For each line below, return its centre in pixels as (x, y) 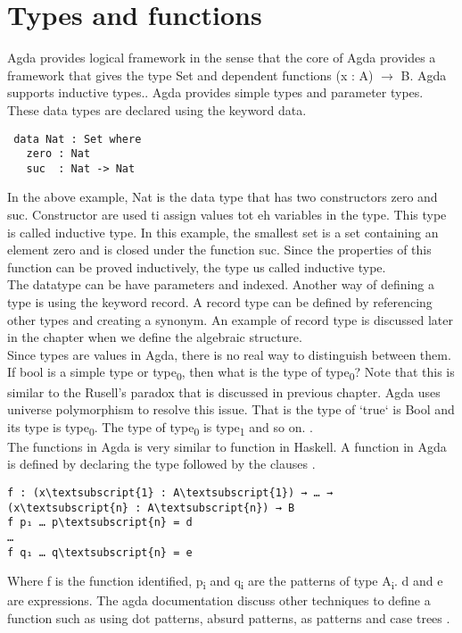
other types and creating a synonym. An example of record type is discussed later (230, 319)
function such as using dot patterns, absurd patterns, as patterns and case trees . (229, 618)
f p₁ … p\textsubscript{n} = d (100, 523)
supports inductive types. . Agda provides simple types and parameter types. (215, 92)
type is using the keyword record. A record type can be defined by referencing (220, 302)
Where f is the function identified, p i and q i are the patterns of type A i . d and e (225, 582)
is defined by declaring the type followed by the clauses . (161, 464)
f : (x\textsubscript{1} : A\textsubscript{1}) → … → (170, 493)
